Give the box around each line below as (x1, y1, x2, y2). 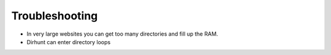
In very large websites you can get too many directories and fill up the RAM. (26, 30, 218, 37)
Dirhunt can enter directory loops (26, 38, 111, 45)
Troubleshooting (11, 9, 98, 22)
